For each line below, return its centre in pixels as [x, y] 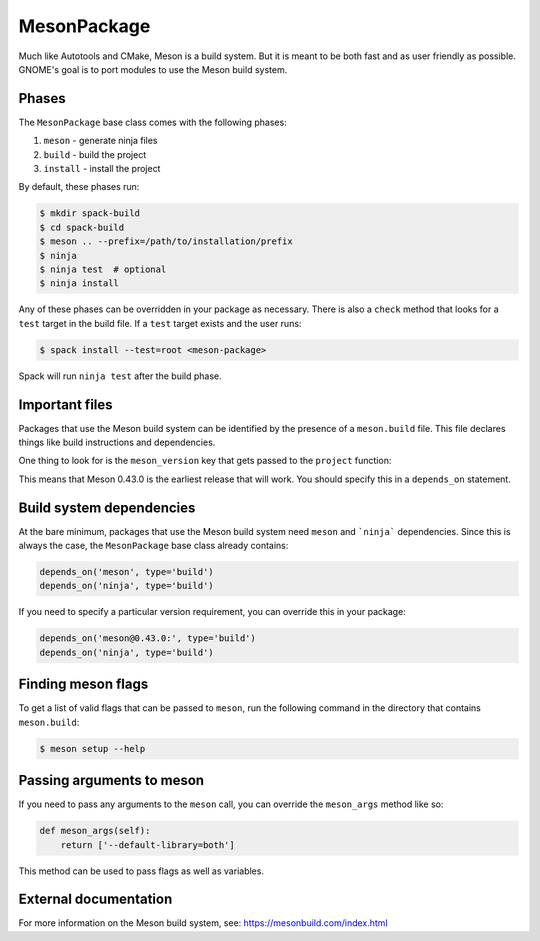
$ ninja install [79, 283]
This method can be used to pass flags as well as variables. [141, 871]
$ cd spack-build [82, 227]
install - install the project [102, 169]
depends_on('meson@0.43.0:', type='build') [148, 638]
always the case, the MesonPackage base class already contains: [153, 546]
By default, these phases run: [79, 187]
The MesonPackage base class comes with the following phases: [152, 122]
